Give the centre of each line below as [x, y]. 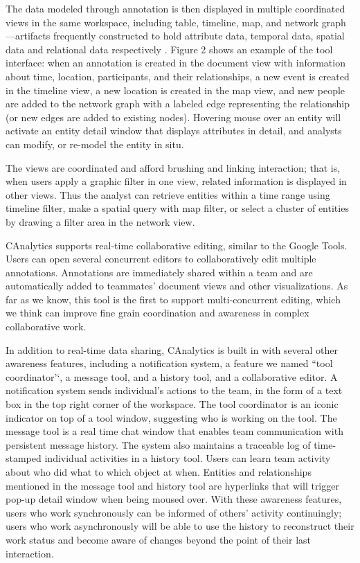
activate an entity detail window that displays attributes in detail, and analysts [174, 131]
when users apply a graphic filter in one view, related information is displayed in [176, 181]
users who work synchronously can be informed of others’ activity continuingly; [174, 512]
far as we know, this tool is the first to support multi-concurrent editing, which [173, 299]
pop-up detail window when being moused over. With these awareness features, [174, 499]
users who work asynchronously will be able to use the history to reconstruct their [180, 526]
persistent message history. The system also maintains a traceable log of [158, 444]
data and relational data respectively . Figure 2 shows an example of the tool [169, 49]
